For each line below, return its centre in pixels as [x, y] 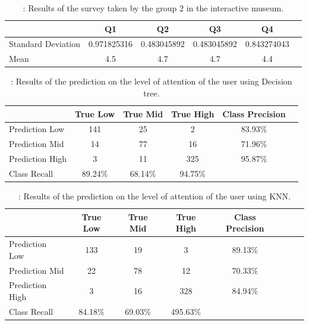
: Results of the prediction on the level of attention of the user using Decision [152, 81]
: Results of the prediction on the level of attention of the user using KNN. [154, 196]
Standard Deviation [45, 44]
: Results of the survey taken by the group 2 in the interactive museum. [153, 8]
